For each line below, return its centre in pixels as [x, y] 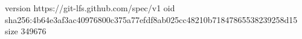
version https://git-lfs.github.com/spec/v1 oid [90, 8]
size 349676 [26, 31]
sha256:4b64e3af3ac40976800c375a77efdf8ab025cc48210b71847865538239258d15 [151, 19]
